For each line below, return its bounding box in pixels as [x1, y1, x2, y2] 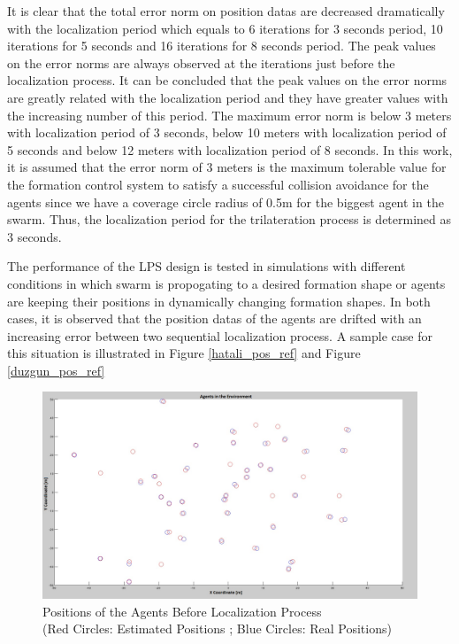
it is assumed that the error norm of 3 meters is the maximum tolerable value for [7, 158, 447, 176]
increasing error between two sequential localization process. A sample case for [7, 326, 432, 345]
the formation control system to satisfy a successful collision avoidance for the [7, 175, 429, 193]
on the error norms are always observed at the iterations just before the [7, 53, 395, 72]
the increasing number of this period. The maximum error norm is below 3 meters [7, 105, 452, 124]
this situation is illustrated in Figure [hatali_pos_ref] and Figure [7, 344, 361, 362]
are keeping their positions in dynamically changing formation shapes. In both [7, 291, 431, 310]
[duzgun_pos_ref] [7, 361, 105, 379]
